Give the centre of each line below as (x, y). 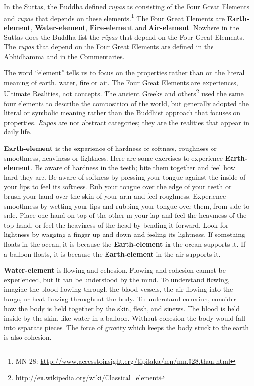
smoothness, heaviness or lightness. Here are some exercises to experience (114, 158)
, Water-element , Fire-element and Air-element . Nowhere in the (135, 27)
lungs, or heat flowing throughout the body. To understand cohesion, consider (120, 298)
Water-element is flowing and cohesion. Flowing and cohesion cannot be (115, 270)
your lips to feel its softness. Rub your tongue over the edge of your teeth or (118, 186)
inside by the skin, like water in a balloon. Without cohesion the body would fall (125, 318)
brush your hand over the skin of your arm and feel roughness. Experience (115, 196)
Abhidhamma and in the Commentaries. (64, 56)
